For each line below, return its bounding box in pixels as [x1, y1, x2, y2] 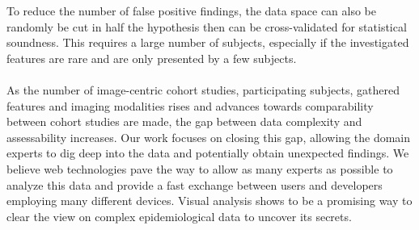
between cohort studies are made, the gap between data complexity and [6, 113, 362, 130]
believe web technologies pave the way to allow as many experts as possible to [6, 160, 393, 177]
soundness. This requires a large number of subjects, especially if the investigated [6, 34, 409, 51]
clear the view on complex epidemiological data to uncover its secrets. [6, 207, 352, 224]
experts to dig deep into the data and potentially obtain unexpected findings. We [6, 144, 409, 161]
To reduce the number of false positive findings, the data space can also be [6, 2, 377, 19]
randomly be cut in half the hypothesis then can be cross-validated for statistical [6, 18, 407, 35]
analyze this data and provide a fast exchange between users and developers [6, 176, 383, 193]
